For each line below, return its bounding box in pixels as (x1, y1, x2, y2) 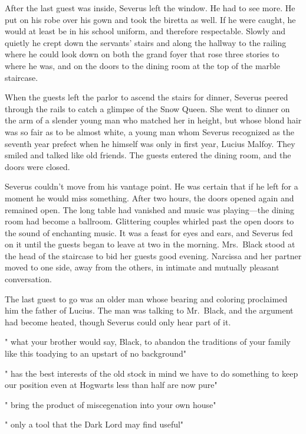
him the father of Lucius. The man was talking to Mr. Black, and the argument (5, 304, 294, 316)
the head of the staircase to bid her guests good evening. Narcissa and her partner (5, 249, 302, 262)
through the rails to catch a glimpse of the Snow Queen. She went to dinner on (5, 102, 290, 115)
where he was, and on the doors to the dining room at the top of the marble (5, 59, 280, 71)
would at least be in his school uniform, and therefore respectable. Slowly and (5, 25, 286, 37)
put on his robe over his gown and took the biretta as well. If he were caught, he (5, 13, 296, 25)
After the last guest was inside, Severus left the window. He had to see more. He (5, 2, 295, 14)
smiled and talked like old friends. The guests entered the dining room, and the (5, 149, 291, 161)
